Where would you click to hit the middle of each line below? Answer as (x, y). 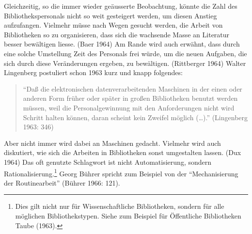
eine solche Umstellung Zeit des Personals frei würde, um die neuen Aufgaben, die (126, 53)
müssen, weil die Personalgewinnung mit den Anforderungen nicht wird (129, 107)
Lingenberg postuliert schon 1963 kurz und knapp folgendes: (93, 72)
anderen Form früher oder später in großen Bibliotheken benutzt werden (130, 98)
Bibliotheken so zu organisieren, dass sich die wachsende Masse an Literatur (117, 34)
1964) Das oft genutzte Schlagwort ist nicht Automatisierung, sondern (108, 162)
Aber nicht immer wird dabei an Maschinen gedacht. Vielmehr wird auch (112, 143)
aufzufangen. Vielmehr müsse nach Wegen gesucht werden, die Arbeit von (113, 25)
